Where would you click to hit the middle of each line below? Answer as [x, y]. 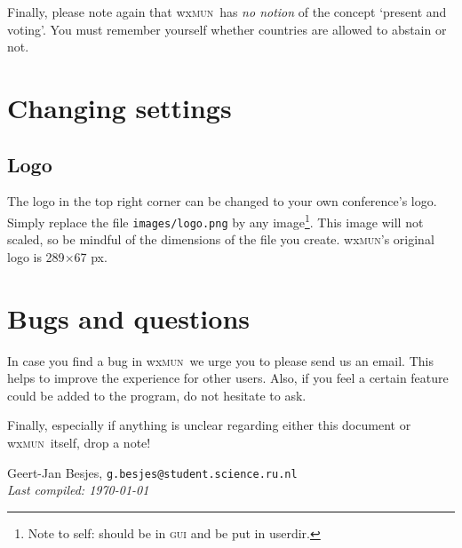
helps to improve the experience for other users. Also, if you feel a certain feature [228, 378]
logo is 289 [36, 256]
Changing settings [119, 107]
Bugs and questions [129, 318]
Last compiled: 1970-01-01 [78, 490]
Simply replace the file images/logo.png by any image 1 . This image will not [215, 220]
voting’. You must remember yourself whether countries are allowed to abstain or [227, 29]
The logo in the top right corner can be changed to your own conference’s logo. [222, 201]
